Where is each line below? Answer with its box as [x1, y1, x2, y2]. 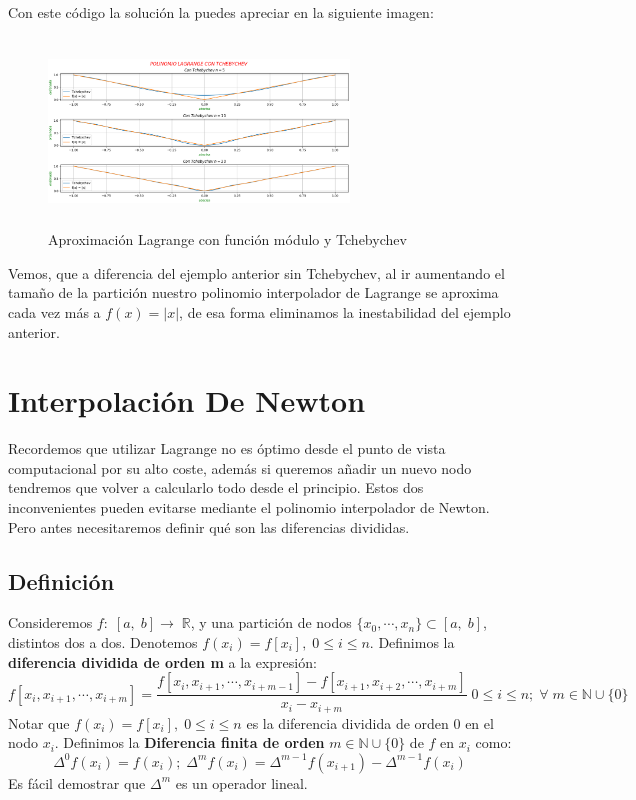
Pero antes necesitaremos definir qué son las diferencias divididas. [8, 516, 410, 537]
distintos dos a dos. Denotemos [8, 632, 198, 653]
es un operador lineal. [175, 772, 308, 793]
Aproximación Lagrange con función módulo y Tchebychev [48, 229, 407, 250]
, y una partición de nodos [190, 612, 352, 633]
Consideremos [8, 612, 93, 633]
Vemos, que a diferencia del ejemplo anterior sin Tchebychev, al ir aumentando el [8, 262, 505, 283]
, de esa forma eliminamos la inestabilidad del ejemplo [179, 301, 511, 322]
